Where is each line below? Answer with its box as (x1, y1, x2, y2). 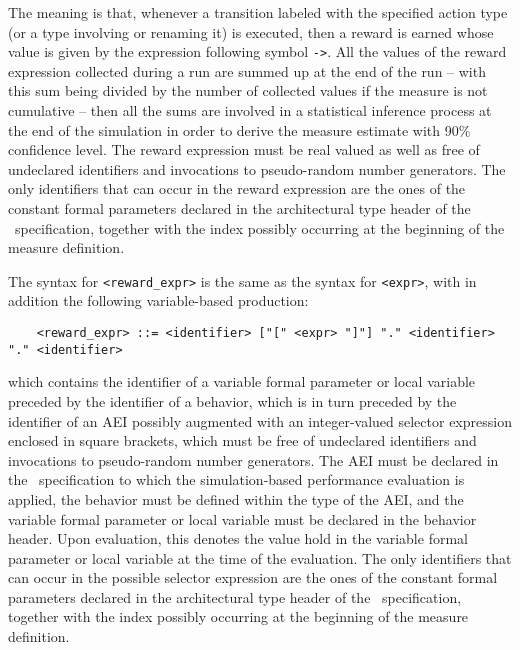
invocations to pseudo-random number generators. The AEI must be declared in (8, 449, 499, 470)
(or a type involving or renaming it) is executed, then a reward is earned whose (8, 21, 494, 42)
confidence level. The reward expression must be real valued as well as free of (8, 139, 480, 160)
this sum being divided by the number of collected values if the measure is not (8, 80, 488, 101)
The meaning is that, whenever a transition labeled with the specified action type (8, 2, 508, 22)
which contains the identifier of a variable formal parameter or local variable (8, 371, 476, 392)
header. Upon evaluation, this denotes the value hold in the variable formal (8, 528, 468, 549)
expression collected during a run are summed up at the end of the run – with (8, 60, 486, 81)
